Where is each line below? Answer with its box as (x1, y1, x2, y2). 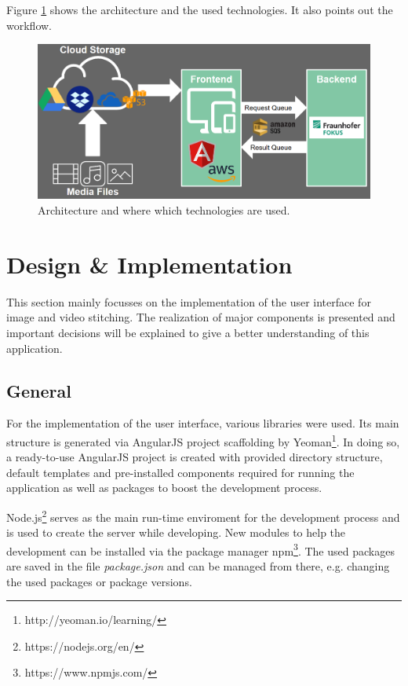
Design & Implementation (6, 248, 293, 280)
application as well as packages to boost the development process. (6, 479, 322, 496)
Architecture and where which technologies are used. (38, 202, 290, 218)
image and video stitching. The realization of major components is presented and (6, 309, 395, 325)
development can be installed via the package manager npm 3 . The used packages (6, 540, 395, 559)
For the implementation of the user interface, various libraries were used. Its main (6, 415, 399, 431)
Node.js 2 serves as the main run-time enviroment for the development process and (6, 506, 400, 525)
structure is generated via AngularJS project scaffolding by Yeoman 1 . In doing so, (6, 431, 400, 449)
